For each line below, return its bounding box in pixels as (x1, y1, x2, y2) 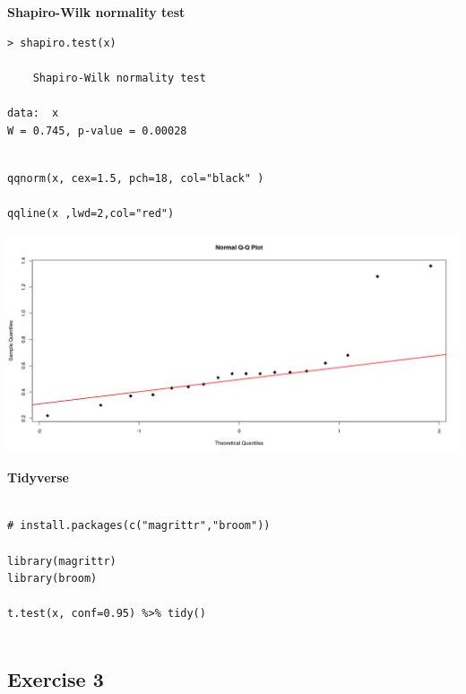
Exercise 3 (7, 665, 104, 692)
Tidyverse (7, 468, 69, 487)
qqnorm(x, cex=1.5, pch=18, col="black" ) (7, 171, 264, 185)
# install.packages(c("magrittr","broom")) (7, 519, 271, 533)
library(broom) (7, 572, 98, 586)
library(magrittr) (7, 554, 116, 568)
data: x (7, 106, 59, 119)
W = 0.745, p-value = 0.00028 (7, 124, 187, 137)
